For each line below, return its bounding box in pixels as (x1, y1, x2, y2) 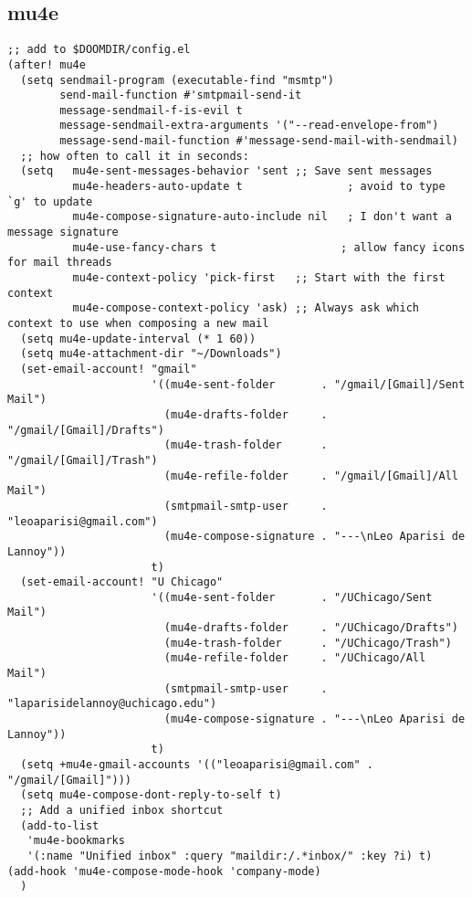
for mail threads (7, 256, 112, 269)
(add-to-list (20, 819, 100, 832)
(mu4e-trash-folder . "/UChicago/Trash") (163, 636, 452, 650)
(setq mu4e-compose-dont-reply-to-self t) (20, 788, 282, 802)
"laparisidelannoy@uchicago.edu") (7, 697, 217, 711)
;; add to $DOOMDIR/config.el (7, 43, 191, 57)
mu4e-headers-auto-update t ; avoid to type (72, 180, 446, 194)
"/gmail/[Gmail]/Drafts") (7, 423, 164, 437)
